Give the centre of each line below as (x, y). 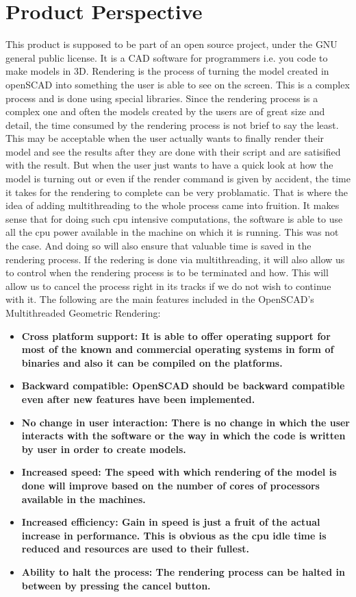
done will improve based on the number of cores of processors (170, 485)
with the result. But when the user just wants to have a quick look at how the (169, 165)
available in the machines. (84, 499)
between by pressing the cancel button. (116, 585)
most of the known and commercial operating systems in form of (178, 349)
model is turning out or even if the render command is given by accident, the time (178, 179)
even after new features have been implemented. (138, 399)
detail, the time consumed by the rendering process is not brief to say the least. (172, 124)
